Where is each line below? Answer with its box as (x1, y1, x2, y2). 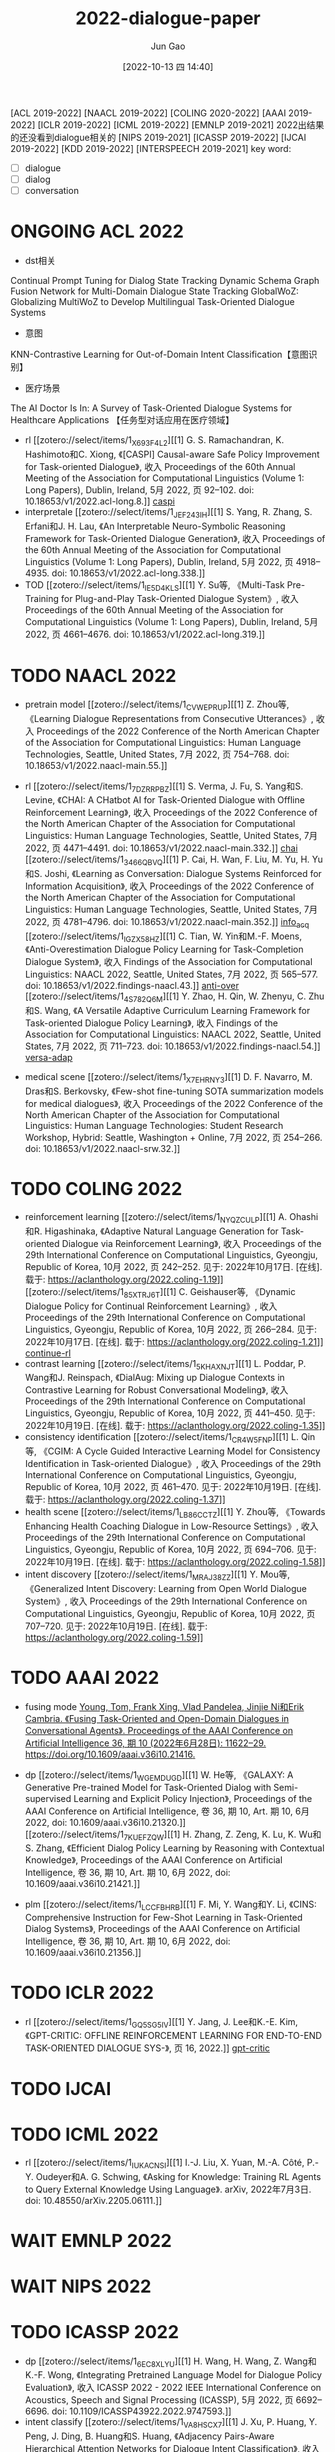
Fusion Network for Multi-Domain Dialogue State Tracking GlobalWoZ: (10, 285, 300, 297)
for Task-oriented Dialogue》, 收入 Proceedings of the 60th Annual (24, 460, 296, 472)
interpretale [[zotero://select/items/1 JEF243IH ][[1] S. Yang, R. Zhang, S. (24, 505, 313, 520)
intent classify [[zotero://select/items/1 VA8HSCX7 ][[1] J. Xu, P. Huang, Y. (24, 2415, 318, 2430)
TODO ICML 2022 (10, 2123, 159, 2146)
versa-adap (24, 1052, 73, 1064)
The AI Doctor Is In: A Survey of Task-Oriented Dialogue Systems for (10, 402, 293, 414)
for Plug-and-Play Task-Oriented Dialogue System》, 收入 (61, 593, 299, 605)
